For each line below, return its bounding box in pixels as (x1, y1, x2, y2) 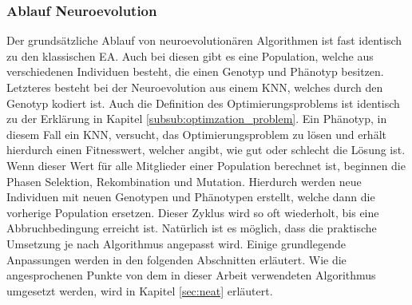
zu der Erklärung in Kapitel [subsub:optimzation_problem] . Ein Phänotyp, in (6, 110, 387, 127)
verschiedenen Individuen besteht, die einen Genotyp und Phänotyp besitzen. (6, 63, 384, 80)
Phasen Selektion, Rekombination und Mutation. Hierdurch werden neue (6, 172, 362, 189)
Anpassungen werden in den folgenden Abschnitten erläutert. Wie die (6, 251, 347, 267)
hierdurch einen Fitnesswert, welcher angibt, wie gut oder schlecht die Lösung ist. (6, 141, 406, 158)
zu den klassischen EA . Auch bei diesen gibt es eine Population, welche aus (6, 47, 374, 64)
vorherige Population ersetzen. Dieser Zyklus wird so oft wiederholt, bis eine (6, 204, 379, 220)
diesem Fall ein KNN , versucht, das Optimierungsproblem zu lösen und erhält (6, 125, 386, 142)
